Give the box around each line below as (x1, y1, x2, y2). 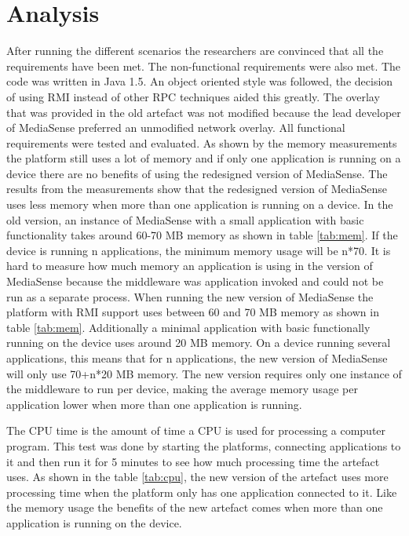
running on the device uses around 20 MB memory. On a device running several (6, 334, 391, 351)
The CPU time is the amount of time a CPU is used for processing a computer (6, 422, 386, 439)
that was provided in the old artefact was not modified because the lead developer (6, 104, 401, 120)
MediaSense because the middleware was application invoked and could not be (6, 273, 384, 290)
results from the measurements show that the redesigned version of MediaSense (6, 180, 387, 197)
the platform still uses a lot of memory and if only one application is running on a (6, 150, 401, 166)
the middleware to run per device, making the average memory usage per (6, 381, 358, 397)
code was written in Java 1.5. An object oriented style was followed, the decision (6, 73, 393, 89)
